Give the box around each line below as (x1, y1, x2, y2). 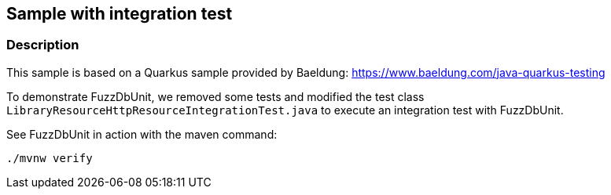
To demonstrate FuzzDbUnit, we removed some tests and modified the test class (6, 89, 425, 103)
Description (6, 37, 79, 53)
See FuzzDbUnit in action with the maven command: (6, 127, 278, 141)
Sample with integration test (6, 4, 233, 23)
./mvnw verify (6, 151, 93, 164)
